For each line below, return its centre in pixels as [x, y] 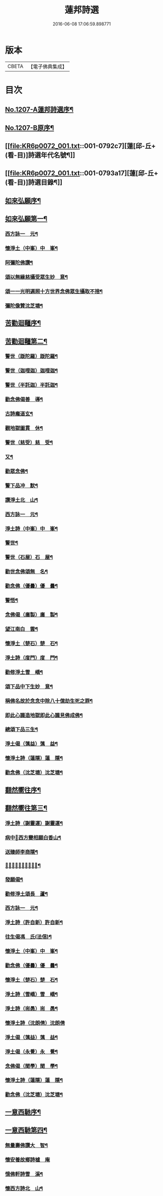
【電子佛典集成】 [47, 67]
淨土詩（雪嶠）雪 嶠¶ [32, 994]
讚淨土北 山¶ [21, 500]
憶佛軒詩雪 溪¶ [24, 1174]
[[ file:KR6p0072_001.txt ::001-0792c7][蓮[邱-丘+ [80, 146]
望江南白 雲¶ [21, 629]
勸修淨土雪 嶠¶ [24, 672]
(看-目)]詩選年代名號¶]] [40, 155]
